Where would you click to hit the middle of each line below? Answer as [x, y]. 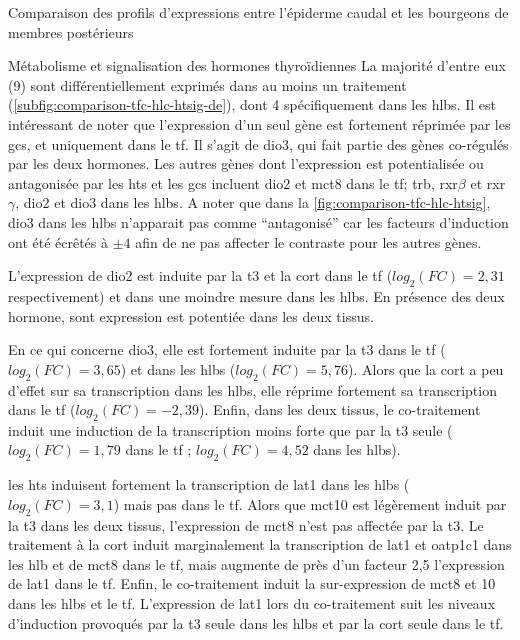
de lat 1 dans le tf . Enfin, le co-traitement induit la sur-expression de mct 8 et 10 [252, 583]
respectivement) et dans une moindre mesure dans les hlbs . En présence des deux [256, 295]
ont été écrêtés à [58, 241]
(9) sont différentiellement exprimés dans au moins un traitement [207, 84]
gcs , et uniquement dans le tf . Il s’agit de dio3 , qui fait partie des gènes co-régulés [258, 143]
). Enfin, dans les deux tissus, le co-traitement [340, 409]
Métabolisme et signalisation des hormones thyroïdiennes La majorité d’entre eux [257, 65]
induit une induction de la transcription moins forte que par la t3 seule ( [230, 429]
